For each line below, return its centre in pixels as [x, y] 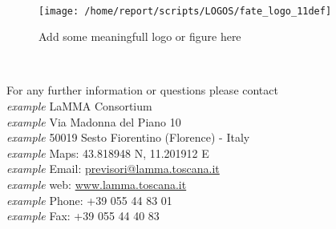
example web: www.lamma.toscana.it [97, 184]
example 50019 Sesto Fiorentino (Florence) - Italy [128, 137]
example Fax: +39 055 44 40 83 [83, 216]
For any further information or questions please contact [142, 90]
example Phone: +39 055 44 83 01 [89, 200]
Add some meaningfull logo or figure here [140, 36]
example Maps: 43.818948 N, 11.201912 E [108, 153]
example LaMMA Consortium [79, 106]
